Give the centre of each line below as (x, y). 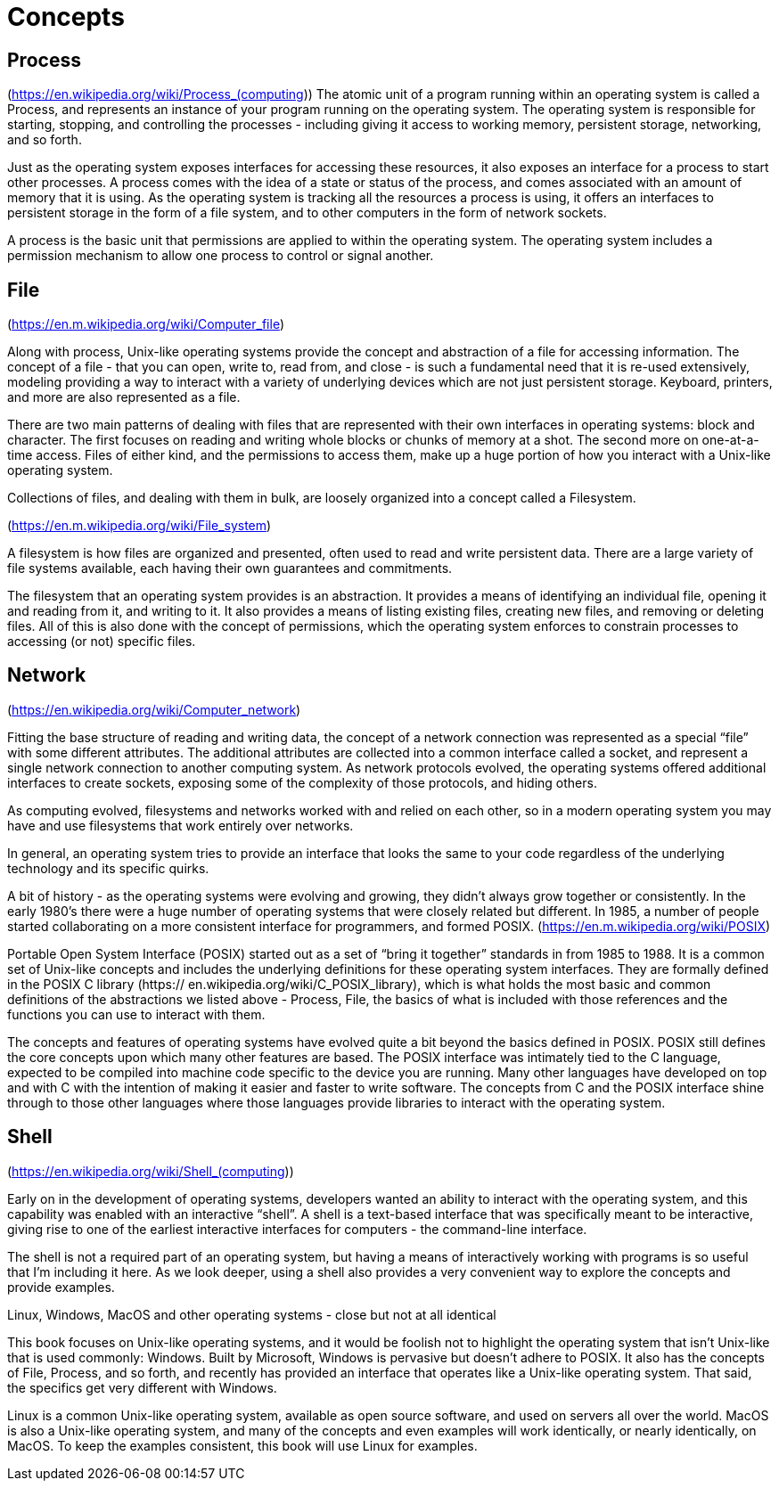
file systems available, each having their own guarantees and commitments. (230, 568)
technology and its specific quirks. (108, 868)
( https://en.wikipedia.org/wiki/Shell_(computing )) (151, 1171)
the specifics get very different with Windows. (142, 1387)
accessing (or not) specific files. (102, 642)
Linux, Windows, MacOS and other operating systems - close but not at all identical (252, 1314)
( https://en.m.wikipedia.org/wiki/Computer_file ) (146, 324)
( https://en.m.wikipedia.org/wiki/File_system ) (139, 526)
